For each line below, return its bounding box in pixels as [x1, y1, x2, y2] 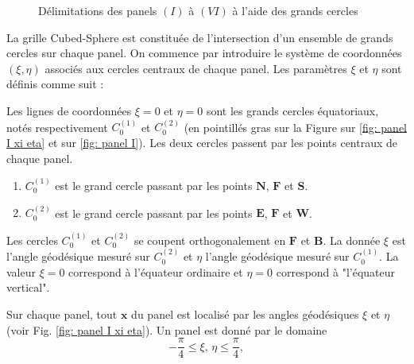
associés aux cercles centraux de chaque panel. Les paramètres [44, 60, 347, 76]
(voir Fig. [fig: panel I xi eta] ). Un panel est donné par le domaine [6, 321, 327, 338]
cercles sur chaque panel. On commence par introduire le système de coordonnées [6, 45, 402, 61]
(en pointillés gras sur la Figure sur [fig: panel [184, 118, 408, 135]
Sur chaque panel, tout [6, 305, 118, 322]
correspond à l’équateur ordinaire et [68, 263, 243, 280]
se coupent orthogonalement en [133, 231, 286, 248]
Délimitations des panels [38, 2, 157, 18]
